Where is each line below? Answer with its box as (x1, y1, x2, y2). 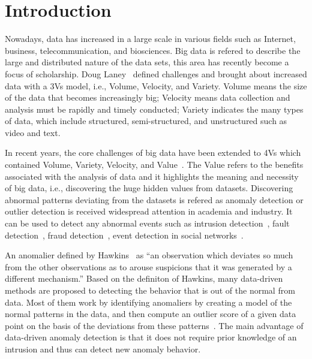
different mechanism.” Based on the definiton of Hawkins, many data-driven (5, 272, 283, 285)
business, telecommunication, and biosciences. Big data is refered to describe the (5, 44, 301, 56)
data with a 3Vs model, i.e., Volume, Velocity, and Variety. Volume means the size (5, 79, 307, 92)
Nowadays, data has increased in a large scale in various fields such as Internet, (5, 32, 296, 45)
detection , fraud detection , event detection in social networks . (5, 228, 244, 241)
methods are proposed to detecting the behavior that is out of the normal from (5, 284, 295, 296)
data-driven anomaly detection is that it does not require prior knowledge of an (5, 331, 297, 343)
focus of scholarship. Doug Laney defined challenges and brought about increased (5, 67, 307, 80)
